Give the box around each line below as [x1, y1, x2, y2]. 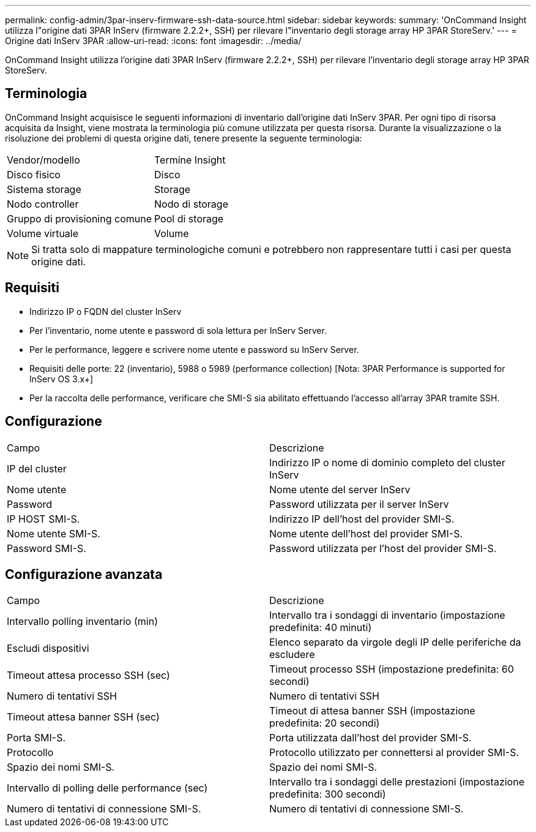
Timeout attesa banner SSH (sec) [7, 711, 160, 724]
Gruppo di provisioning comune [7, 212, 152, 225]
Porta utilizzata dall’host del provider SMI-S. [269, 732, 472, 744]
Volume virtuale [7, 227, 79, 240]
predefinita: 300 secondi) [269, 788, 386, 801]
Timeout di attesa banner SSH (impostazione [269, 705, 475, 717]
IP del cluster [7, 462, 67, 475]
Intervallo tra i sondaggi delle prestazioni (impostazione [269, 776, 524, 789]
